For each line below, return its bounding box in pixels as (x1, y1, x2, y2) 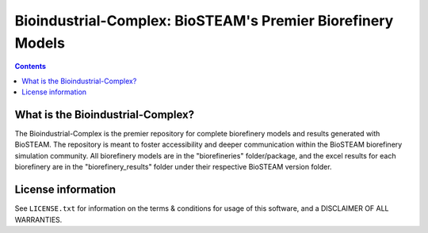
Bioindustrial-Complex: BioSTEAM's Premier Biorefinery (14, 12, 394, 29)
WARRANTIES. (14, 215, 63, 224)
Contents (14, 62, 47, 71)
